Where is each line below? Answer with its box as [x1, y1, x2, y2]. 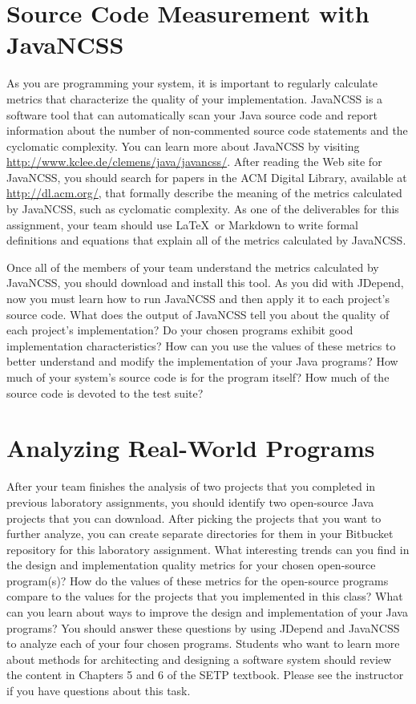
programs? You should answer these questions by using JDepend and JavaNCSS [6, 619, 400, 636]
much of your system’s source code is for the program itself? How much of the [6, 369, 390, 385]
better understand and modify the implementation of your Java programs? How [6, 353, 398, 370]
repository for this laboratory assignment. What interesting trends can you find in [6, 540, 410, 557]
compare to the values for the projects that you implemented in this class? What [6, 588, 403, 605]
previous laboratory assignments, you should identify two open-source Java [6, 493, 374, 510]
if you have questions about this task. [6, 682, 191, 699]
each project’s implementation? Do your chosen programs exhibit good [6, 322, 353, 338]
